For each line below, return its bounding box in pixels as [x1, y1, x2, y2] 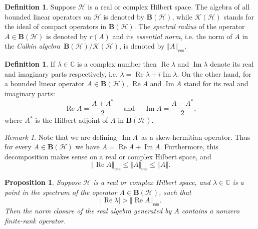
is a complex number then [77, 59, 157, 69]
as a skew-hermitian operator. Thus [141, 131, 250, 142]
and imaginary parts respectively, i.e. [5, 68, 118, 79]
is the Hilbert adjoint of [35, 115, 108, 125]
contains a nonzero [181, 205, 239, 216]
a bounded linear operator [5, 78, 85, 89]
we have [75, 141, 100, 152]
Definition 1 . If [5, 59, 56, 69]
